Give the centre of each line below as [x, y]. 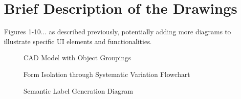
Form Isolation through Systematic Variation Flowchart [107, 74]
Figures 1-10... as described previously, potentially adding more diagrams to [118, 32]
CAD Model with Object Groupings [77, 58]
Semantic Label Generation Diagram [78, 90]
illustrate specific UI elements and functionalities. [78, 41]
